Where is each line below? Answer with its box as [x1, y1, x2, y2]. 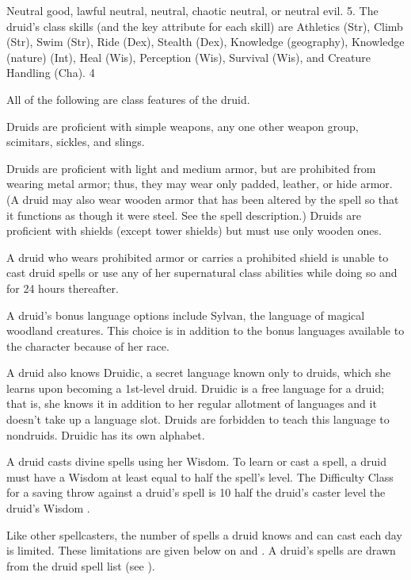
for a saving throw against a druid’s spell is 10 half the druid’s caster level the [6, 484, 386, 501]
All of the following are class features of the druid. [6, 90, 250, 107]
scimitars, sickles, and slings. [6, 133, 145, 150]
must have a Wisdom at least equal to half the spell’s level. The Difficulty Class [6, 468, 394, 485]
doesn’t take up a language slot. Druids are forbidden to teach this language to [6, 411, 390, 428]
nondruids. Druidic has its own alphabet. [6, 426, 205, 443]
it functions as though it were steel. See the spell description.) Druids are [6, 206, 362, 223]
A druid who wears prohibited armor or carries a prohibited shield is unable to [6, 248, 389, 265]
